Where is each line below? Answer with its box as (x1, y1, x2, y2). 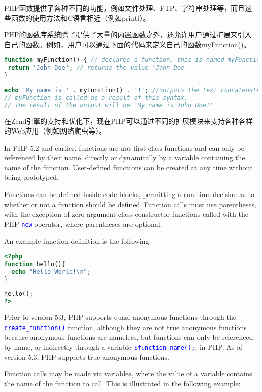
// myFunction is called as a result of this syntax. (4, 94, 188, 101)
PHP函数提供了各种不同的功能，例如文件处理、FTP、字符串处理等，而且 (4, 3, 245, 13)
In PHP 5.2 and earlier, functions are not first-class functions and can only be (4, 142, 244, 153)
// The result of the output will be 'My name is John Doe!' (4, 101, 214, 109)
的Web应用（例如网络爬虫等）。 (4, 125, 106, 136)
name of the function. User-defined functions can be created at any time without (4, 162, 253, 172)
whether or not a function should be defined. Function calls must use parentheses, (4, 199, 256, 209)
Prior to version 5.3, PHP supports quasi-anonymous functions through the (4, 312, 236, 322)
